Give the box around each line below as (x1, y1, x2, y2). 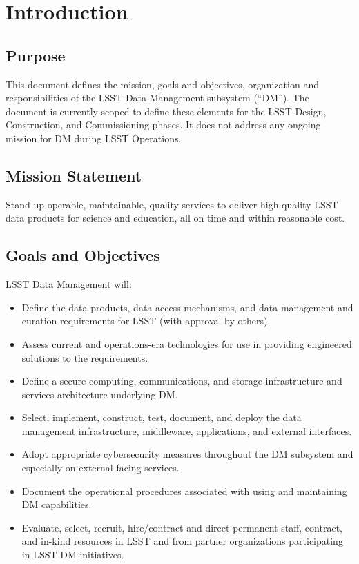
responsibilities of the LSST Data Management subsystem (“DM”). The (6, 90, 309, 105)
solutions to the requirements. (21, 350, 148, 364)
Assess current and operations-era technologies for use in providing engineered (21, 336, 352, 351)
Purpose (6, 44, 66, 66)
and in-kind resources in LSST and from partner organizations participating (21, 534, 343, 548)
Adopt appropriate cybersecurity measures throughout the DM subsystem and (21, 447, 353, 461)
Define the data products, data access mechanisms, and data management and (21, 300, 353, 314)
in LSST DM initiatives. (21, 547, 124, 562)
